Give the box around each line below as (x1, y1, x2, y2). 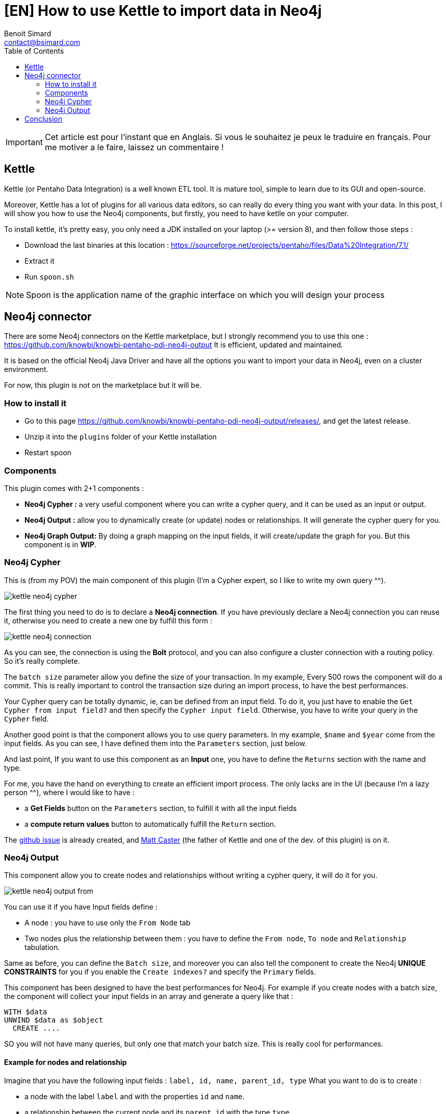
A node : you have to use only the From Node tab (24, 918, 191, 927)
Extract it (24, 256, 55, 265)
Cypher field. (4, 714, 49, 723)
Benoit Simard (4, 29, 52, 38)
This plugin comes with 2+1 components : (4, 483, 144, 493)
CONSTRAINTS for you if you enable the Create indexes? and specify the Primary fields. (4, 967, 316, 977)
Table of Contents (4, 46, 64, 55)
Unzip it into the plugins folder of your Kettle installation (24, 432, 217, 442)
